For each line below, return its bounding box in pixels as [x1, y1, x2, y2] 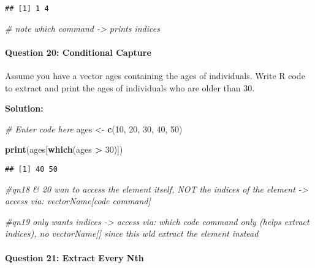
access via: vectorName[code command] [5, 194, 151, 207]
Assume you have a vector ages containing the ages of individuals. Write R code [5, 69, 305, 82]
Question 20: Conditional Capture [5, 45, 151, 58]
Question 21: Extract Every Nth [5, 251, 144, 264]
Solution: [5, 102, 44, 115]
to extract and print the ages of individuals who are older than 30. [5, 81, 255, 94]
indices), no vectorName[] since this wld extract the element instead [5, 227, 259, 240]
